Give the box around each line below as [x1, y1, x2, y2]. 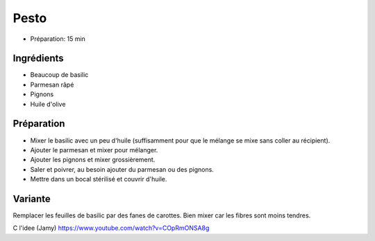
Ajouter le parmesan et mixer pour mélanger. [30, 145, 158, 154]
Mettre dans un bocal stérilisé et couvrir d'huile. [30, 175, 167, 184]
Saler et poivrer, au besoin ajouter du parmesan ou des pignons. [30, 165, 215, 173]
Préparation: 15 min [30, 35, 86, 43]
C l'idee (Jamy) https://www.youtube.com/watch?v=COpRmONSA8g [12, 224, 210, 232]
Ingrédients [12, 53, 64, 64]
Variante [12, 193, 51, 204]
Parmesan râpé [30, 80, 74, 89]
